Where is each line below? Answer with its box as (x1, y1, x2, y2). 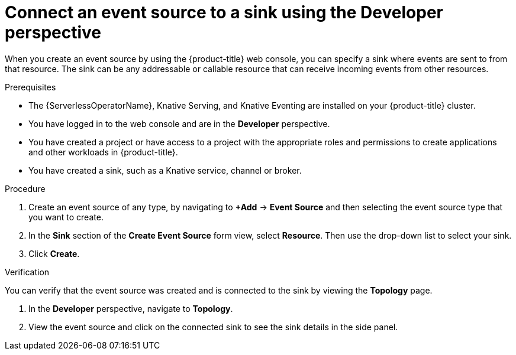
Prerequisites (5, 82, 56, 92)
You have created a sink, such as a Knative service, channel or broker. (28, 165, 302, 175)
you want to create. (28, 211, 104, 222)
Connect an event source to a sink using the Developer (5, 2, 443, 22)
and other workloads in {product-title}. (28, 146, 178, 157)
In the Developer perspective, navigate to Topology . (28, 303, 233, 314)
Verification (5, 266, 50, 277)
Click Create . (28, 248, 80, 259)
